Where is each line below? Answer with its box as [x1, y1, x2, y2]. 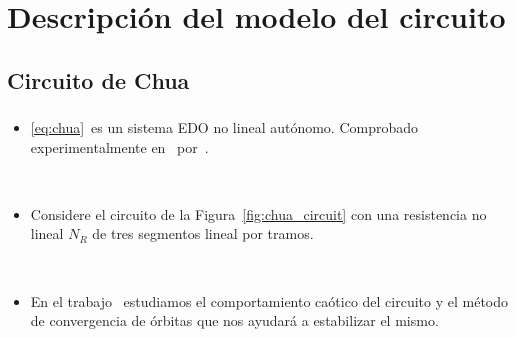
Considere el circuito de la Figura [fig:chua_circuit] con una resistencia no [30, 203, 487, 224]
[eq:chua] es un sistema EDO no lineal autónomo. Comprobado [30, 117, 419, 138]
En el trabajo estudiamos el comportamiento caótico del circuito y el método [30, 290, 509, 311]
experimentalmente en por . [30, 136, 209, 157]
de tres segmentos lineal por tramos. [92, 223, 314, 244]
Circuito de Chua [7, 64, 190, 95]
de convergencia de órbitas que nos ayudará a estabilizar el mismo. [30, 310, 439, 331]
